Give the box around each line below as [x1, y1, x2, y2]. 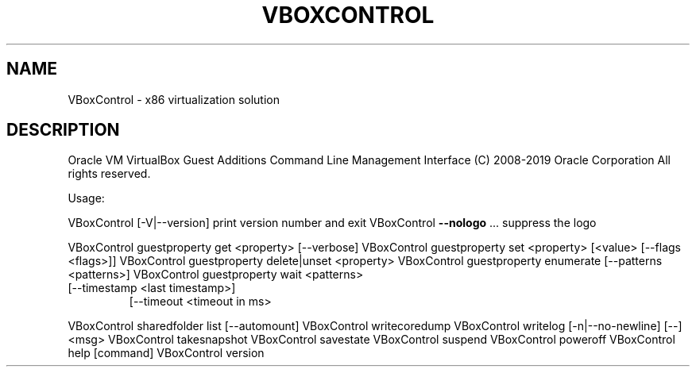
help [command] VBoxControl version [68, 346, 265, 360]
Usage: [68, 191, 105, 206]
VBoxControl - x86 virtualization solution [68, 92, 280, 106]
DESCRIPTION [6, 120, 120, 140]
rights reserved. [68, 167, 151, 181]
